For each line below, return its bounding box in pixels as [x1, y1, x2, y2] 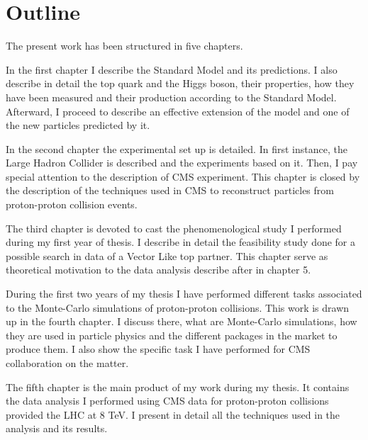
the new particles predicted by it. [6, 118, 150, 132]
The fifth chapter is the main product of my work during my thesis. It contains [6, 379, 350, 394]
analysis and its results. [6, 421, 108, 436]
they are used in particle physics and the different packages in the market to [6, 327, 338, 342]
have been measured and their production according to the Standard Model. [6, 89, 337, 104]
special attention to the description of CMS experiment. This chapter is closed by [6, 169, 360, 184]
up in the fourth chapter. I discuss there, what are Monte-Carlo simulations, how [6, 314, 357, 329]
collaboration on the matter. [6, 356, 129, 370]
